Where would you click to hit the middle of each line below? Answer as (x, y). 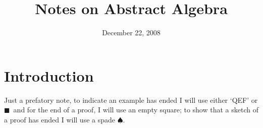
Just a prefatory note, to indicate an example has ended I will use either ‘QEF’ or (131, 100)
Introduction (49, 75)
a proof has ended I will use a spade (60, 119)
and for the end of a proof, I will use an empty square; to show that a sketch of (136, 110)
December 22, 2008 (131, 33)
